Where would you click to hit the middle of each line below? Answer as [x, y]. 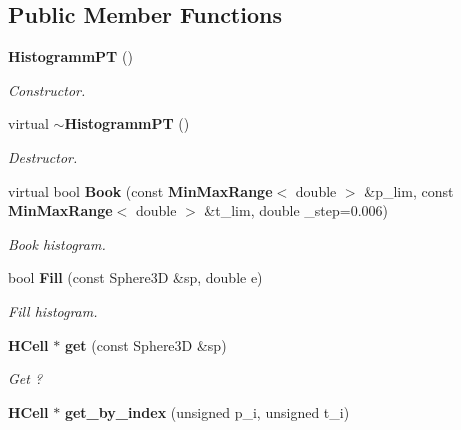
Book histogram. [57, 243]
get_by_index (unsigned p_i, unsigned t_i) [207, 411]
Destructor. [43, 156]
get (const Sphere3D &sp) [145, 344]
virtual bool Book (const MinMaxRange [140, 190]
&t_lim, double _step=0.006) [296, 210]
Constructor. [47, 89]
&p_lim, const [409, 190]
